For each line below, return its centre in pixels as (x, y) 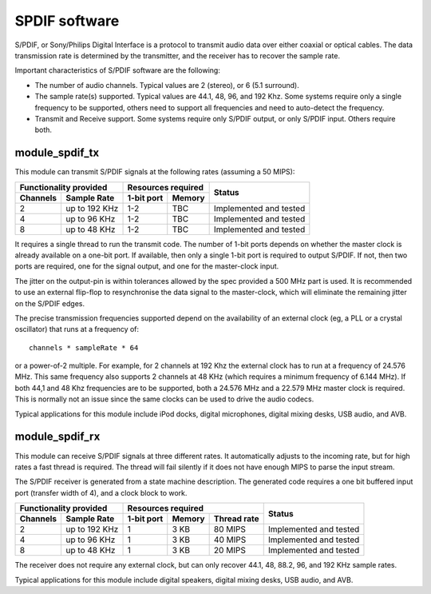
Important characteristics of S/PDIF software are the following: (118, 70)
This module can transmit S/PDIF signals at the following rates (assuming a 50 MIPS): (155, 172)
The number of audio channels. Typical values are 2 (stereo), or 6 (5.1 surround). (167, 85)
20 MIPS (230, 550)
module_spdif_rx (57, 437)
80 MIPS (230, 529)
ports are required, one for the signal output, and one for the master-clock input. (147, 266)
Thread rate (236, 519)
